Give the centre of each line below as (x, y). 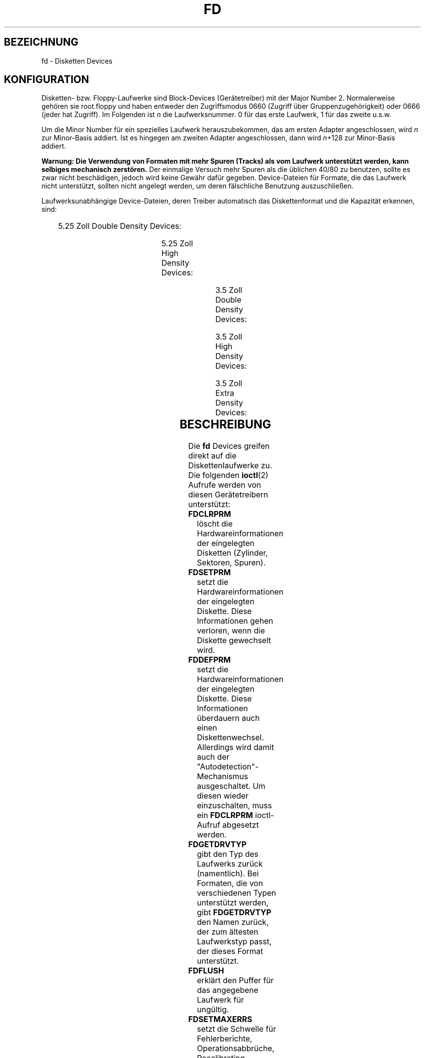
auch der (213, 757)
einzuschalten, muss (235, 806)
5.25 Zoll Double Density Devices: (120, 226)
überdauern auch (229, 718)
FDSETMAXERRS (220, 1019)
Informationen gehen (235, 621)
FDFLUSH (206, 971)
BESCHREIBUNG (225, 425)
